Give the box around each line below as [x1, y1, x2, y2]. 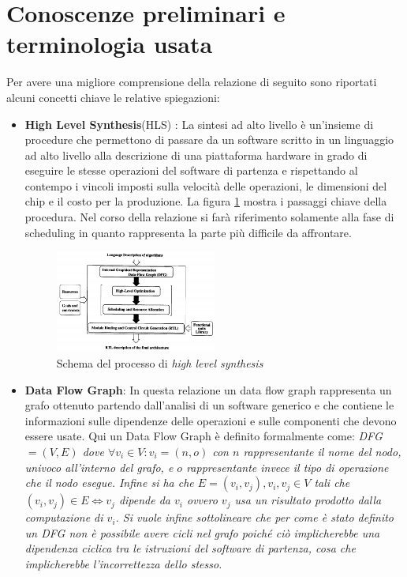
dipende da [118, 492, 171, 508]
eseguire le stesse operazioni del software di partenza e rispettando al [24, 162, 358, 179]
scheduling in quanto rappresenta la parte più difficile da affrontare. [24, 224, 352, 240]
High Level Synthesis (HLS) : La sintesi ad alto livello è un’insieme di [24, 115, 374, 132]
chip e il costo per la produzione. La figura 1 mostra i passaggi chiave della [24, 193, 387, 209]
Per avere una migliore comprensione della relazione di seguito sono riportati [6, 74, 377, 90]
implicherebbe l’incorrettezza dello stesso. [24, 555, 222, 571]
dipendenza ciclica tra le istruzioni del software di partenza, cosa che [24, 540, 356, 556]
